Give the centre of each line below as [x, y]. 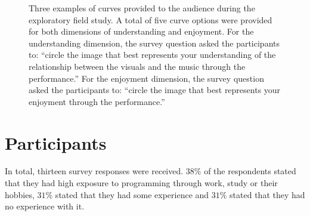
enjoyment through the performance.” [97, 101]
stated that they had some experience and [132, 194]
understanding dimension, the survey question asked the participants [154, 43]
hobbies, [20, 194]
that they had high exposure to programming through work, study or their [141, 183]
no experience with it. [45, 206]
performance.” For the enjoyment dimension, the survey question [146, 78]
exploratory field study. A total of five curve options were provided [151, 19]
